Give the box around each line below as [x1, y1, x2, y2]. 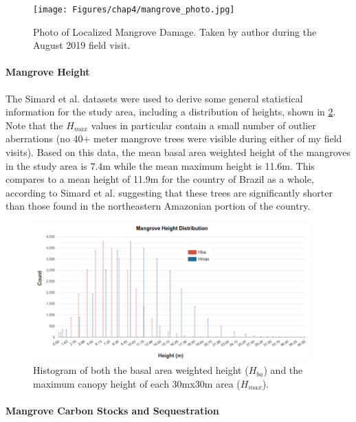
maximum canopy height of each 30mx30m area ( [33, 376, 241, 390]
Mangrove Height [5, 65, 90, 79]
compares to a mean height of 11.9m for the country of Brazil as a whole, [5, 172, 314, 186]
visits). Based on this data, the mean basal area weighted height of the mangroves [5, 145, 351, 159]
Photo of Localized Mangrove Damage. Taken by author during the [33, 24, 317, 38]
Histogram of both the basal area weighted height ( [33, 363, 249, 377]
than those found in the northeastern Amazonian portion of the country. [5, 199, 311, 213]
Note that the [5, 118, 63, 132]
